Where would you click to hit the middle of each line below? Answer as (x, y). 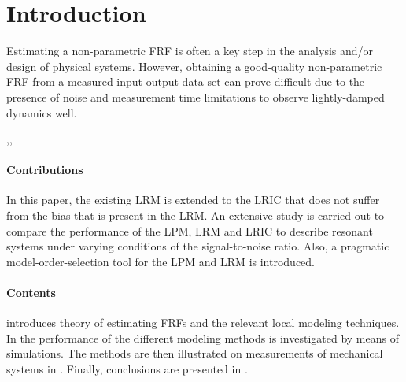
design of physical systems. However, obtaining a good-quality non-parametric (194, 66)
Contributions (45, 170)
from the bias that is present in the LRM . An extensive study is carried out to (196, 215)
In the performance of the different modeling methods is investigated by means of (203, 337)
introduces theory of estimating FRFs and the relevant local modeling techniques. (203, 323)
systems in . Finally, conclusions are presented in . (127, 369)
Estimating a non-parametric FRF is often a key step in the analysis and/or (190, 51)
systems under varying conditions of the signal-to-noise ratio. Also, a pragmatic (198, 246)
